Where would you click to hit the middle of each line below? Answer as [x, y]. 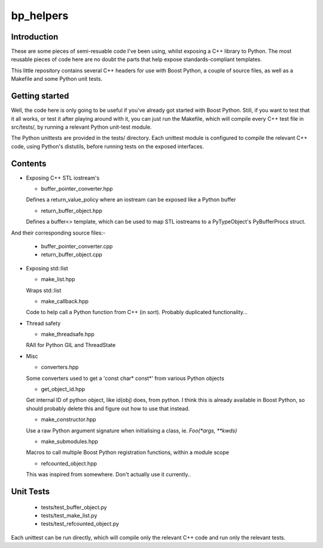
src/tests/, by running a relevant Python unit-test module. [81, 127]
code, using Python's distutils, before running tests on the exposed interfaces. [108, 146]
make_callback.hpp [65, 301]
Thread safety [43, 323]
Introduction [35, 37]
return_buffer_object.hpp [72, 211]
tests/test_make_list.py [69, 515]
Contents [29, 164]
